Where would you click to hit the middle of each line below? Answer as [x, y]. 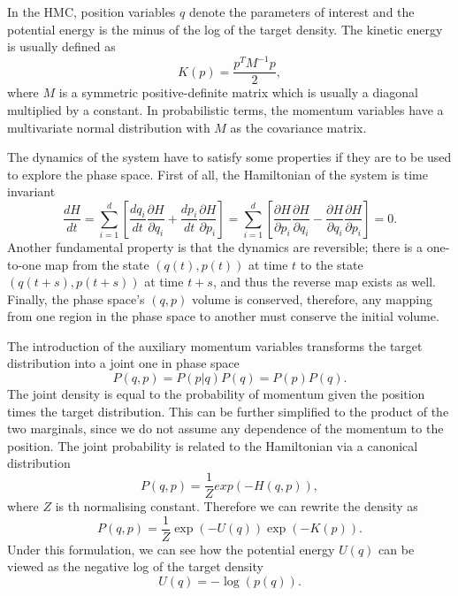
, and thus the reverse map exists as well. [324, 282]
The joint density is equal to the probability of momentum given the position [216, 394]
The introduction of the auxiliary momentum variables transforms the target [215, 345]
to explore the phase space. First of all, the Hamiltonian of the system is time [218, 174]
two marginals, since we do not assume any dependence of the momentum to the [225, 428]
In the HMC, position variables [92, 11]
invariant [31, 191]
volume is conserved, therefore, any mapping [312, 298]
